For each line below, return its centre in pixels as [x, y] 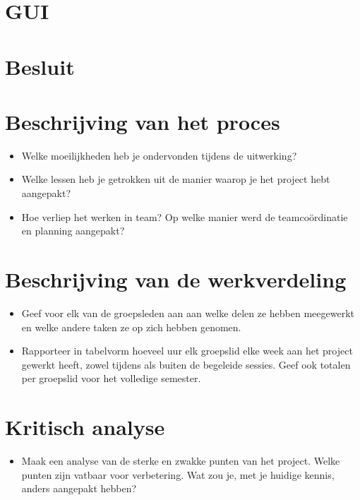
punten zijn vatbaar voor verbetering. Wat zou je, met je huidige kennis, [178, 474]
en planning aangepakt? [73, 231]
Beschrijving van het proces [143, 121]
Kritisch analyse [85, 427]
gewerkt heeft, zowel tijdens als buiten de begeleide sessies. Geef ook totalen [186, 364]
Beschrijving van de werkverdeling [176, 279]
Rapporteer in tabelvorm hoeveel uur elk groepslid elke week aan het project [187, 351]
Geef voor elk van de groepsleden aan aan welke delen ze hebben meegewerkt [188, 312]
